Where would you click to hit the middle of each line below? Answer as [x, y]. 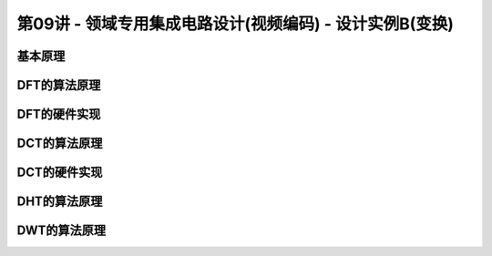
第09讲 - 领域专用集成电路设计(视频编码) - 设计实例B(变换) [236, 24]
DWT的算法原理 [61, 231]
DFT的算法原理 [59, 85]
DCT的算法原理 [60, 143]
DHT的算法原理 [60, 202]
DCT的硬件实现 [60, 173]
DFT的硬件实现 [59, 114]
